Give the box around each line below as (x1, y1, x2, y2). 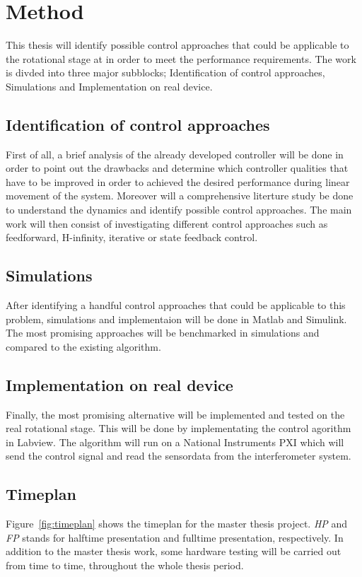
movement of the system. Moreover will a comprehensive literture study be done (6, 188, 354, 203)
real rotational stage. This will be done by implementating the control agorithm (6, 421, 351, 436)
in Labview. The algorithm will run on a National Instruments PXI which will (6, 434, 344, 449)
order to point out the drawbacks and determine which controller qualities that (6, 161, 349, 175)
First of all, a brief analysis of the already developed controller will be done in (6, 146, 344, 161)
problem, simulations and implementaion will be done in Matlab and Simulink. (6, 311, 347, 326)
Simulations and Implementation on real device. (6, 78, 213, 93)
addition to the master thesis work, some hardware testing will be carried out (6, 544, 341, 559)
